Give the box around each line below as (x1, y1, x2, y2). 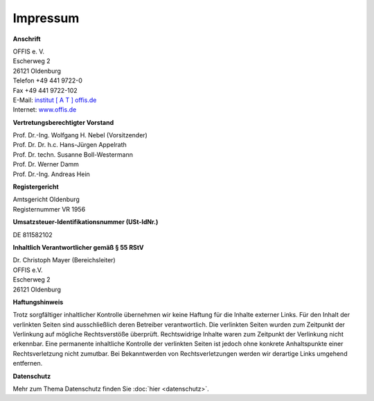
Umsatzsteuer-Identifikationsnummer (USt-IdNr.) (12, 218, 159, 226)
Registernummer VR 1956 (12, 205, 86, 213)
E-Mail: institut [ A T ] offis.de (12, 96, 97, 104)
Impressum (12, 10, 80, 26)
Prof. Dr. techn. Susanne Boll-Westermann (12, 150, 133, 159)
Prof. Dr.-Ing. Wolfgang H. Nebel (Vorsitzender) (12, 131, 148, 139)
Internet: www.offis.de (12, 105, 77, 114)
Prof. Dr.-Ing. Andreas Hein (12, 170, 90, 178)
